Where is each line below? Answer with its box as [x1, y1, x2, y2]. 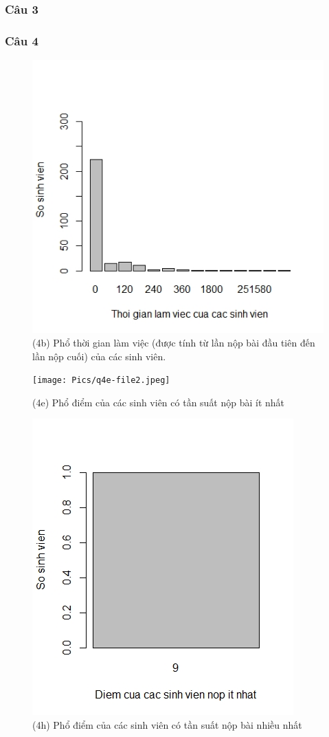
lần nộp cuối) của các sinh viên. [32, 349, 166, 363]
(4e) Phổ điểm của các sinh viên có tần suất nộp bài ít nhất [32, 395, 285, 409]
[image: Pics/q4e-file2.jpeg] [32, 375, 170, 386]
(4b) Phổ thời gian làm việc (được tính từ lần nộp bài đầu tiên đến [32, 335, 315, 349]
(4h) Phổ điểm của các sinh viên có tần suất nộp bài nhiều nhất [32, 717, 302, 731]
